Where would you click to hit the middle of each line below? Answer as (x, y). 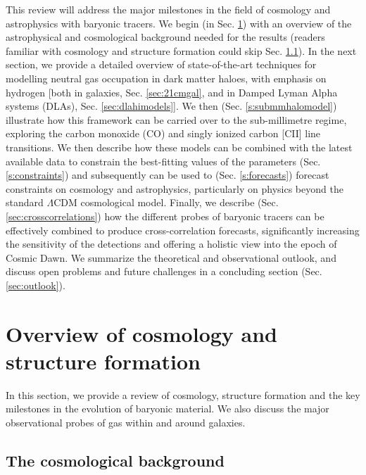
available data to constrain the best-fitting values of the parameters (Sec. (163, 161)
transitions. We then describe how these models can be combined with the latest (179, 147)
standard (25, 202)
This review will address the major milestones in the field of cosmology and (168, 9)
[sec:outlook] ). (36, 285)
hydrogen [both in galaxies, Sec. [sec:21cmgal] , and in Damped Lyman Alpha (172, 92)
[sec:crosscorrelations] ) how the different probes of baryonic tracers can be (165, 216)
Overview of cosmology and (141, 333)
